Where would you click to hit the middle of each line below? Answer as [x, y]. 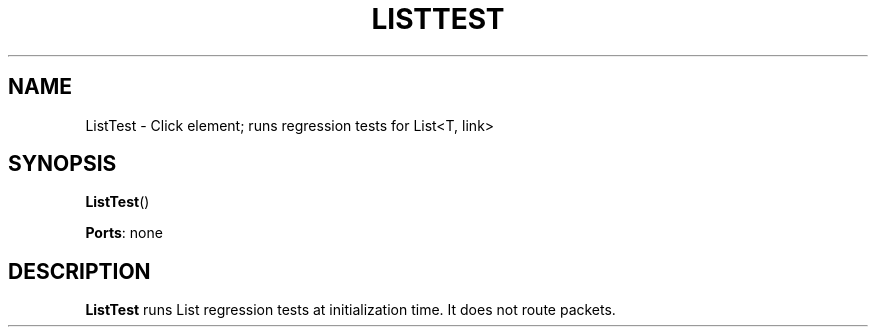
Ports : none [124, 233]
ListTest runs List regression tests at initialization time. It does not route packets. [350, 310]
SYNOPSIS [62, 164]
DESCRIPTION [79, 271]
